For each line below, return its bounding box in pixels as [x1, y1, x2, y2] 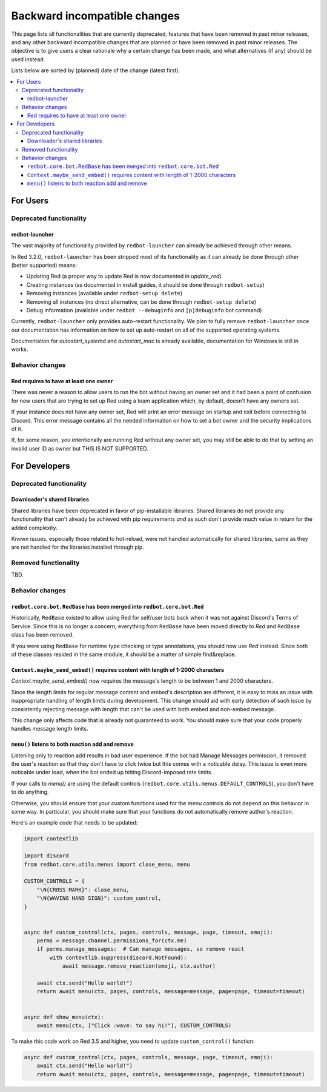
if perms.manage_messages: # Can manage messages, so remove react [36, 946, 245, 953]
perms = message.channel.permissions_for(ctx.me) [36, 937, 187, 944]
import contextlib [24, 836, 79, 842]
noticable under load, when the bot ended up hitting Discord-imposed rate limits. [11, 769, 213, 776]
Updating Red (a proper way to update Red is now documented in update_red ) [26, 273, 222, 280]
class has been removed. [11, 631, 74, 638]
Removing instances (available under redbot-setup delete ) [26, 290, 183, 297]
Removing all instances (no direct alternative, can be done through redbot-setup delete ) [26, 298, 257, 306]
